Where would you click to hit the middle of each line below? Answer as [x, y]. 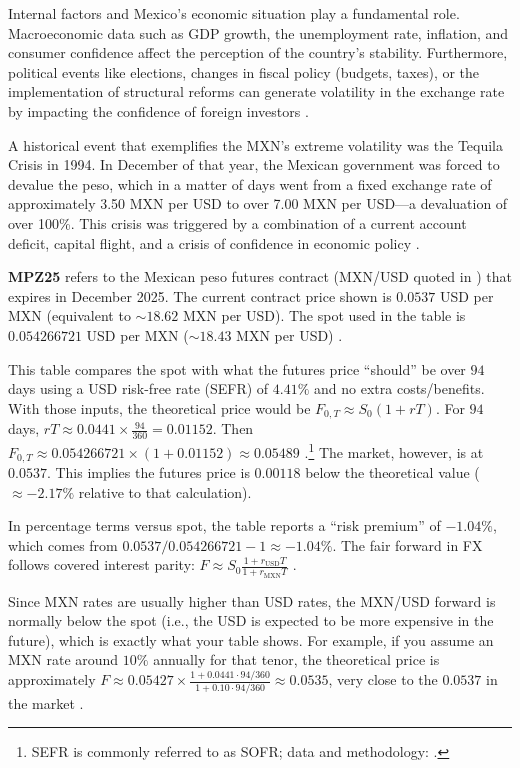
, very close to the [383, 679]
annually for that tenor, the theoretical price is [296, 659]
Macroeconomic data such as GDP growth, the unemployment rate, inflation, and [258, 32]
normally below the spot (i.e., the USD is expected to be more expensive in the [251, 620]
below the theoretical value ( [392, 472]
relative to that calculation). [165, 491]
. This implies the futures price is [148, 472]
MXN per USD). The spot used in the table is [324, 315]
